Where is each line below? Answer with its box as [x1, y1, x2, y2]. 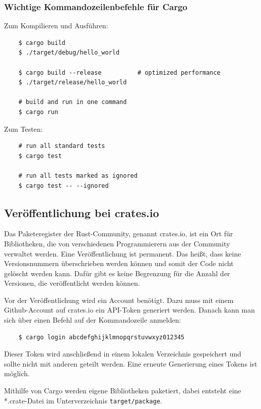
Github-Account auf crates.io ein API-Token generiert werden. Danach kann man [4, 304, 255, 315]
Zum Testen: [4, 123, 43, 134]
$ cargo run [18, 108, 58, 116]
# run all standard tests [18, 142, 105, 150]
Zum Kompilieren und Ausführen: [4, 20, 108, 31]
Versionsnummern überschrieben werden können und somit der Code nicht [4, 258, 234, 269]
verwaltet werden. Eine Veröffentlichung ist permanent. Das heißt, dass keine [4, 248, 241, 259]
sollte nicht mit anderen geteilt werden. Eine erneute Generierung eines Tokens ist [4, 358, 257, 369]
